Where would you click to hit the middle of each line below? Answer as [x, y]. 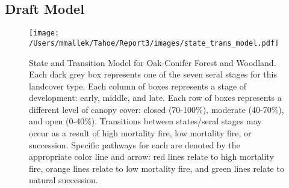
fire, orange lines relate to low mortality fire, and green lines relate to [157, 168]
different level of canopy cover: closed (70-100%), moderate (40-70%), [157, 109]
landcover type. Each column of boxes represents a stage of [138, 86]
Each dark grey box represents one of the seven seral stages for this [153, 74]
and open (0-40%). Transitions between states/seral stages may [145, 121]
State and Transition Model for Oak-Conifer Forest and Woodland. [153, 62]
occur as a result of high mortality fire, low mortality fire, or [140, 133]
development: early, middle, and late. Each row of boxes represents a [155, 98]
